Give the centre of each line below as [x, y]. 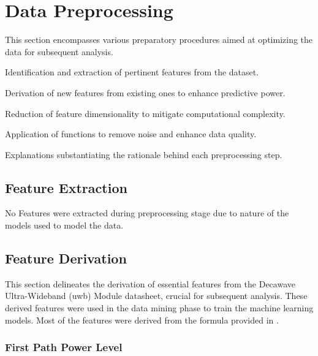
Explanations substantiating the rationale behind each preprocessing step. [144, 154]
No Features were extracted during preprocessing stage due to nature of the [147, 213]
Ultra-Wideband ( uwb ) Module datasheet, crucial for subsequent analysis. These [156, 296]
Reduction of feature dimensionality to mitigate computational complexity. [145, 113]
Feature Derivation [66, 258]
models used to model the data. [64, 225]
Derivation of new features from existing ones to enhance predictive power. [145, 92]
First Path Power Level [64, 347]
